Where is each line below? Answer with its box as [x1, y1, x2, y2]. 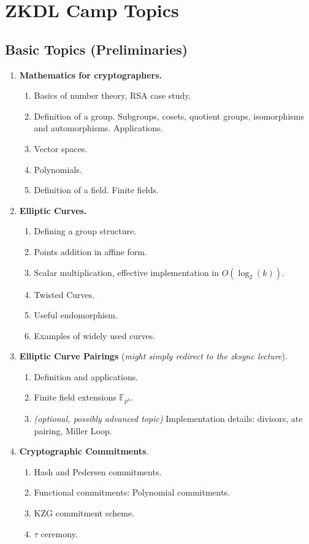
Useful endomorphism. [34, 308, 118, 321]
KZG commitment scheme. [34, 506, 135, 519]
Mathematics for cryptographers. [19, 68, 162, 81]
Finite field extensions [34, 391, 116, 404]
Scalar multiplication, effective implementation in [34, 266, 219, 278]
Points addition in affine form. [34, 245, 147, 258]
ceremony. [40, 527, 78, 540]
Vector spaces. [34, 142, 88, 155]
